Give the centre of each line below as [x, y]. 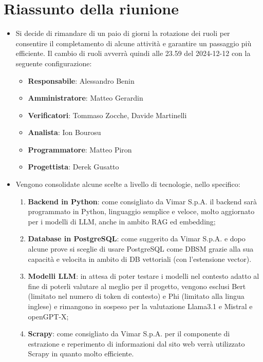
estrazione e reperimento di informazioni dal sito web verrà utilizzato [136, 343]
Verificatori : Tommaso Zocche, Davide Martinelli [107, 115]
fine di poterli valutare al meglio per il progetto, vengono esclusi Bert [137, 286]
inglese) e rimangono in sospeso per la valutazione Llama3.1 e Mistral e [140, 306]
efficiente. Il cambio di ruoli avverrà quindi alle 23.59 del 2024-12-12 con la [133, 53]
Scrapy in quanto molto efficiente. [81, 354]
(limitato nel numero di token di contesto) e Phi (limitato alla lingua [136, 296]
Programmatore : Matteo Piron [80, 149]
